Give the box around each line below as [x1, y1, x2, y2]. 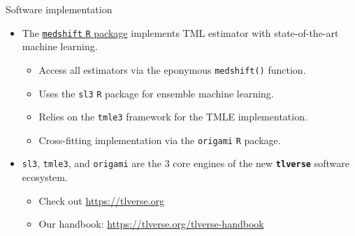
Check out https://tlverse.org [38, 193, 165, 207]
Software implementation [6, 2, 113, 16]
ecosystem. [22, 170, 68, 184]
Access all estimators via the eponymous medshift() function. [38, 62, 306, 77]
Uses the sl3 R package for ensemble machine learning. [38, 86, 274, 100]
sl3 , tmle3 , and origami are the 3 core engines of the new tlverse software [22, 156, 349, 171]
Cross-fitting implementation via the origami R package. [38, 132, 281, 147]
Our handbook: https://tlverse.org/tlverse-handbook [38, 217, 264, 231]
